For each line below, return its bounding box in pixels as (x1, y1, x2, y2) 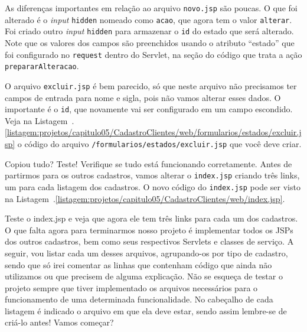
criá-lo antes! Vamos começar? (5, 316, 114, 328)
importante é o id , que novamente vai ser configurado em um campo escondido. (5, 103, 293, 115)
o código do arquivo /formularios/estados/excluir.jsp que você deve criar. (17, 137, 302, 149)
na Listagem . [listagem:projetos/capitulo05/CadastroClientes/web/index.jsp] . (5, 192, 285, 204)
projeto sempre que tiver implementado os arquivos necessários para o (5, 281, 258, 294)
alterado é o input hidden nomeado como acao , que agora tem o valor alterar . (5, 13, 292, 25)
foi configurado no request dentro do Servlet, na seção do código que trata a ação (5, 48, 302, 60)
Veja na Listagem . (5, 114, 74, 126)
